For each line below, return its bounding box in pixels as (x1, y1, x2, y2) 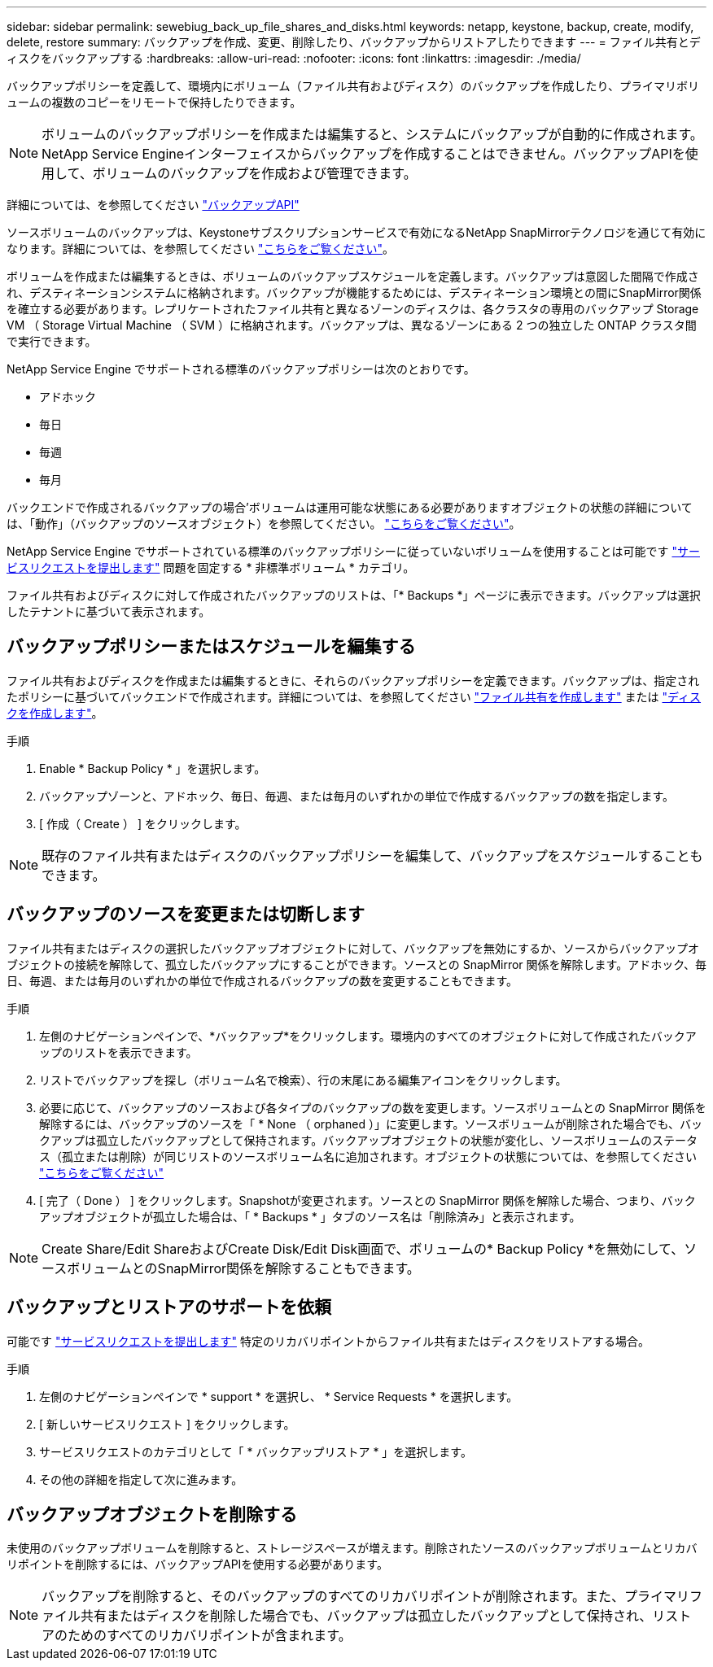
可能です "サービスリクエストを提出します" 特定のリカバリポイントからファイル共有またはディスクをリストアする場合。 (7, 1333, 650, 1348)
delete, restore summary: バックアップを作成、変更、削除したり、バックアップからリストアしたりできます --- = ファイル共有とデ (7, 35, 701, 49)
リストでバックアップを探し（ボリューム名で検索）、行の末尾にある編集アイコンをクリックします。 (39, 1072, 567, 1087)
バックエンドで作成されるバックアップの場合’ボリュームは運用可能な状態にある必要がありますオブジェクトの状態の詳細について (7, 500, 693, 514)
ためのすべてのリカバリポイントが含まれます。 (68, 1627, 352, 1644)
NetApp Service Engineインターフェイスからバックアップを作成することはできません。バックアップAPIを (42, 146, 685, 162)
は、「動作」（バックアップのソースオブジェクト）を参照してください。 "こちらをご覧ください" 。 (7, 517, 521, 530)
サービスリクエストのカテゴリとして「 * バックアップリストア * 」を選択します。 (39, 1444, 472, 1459)
